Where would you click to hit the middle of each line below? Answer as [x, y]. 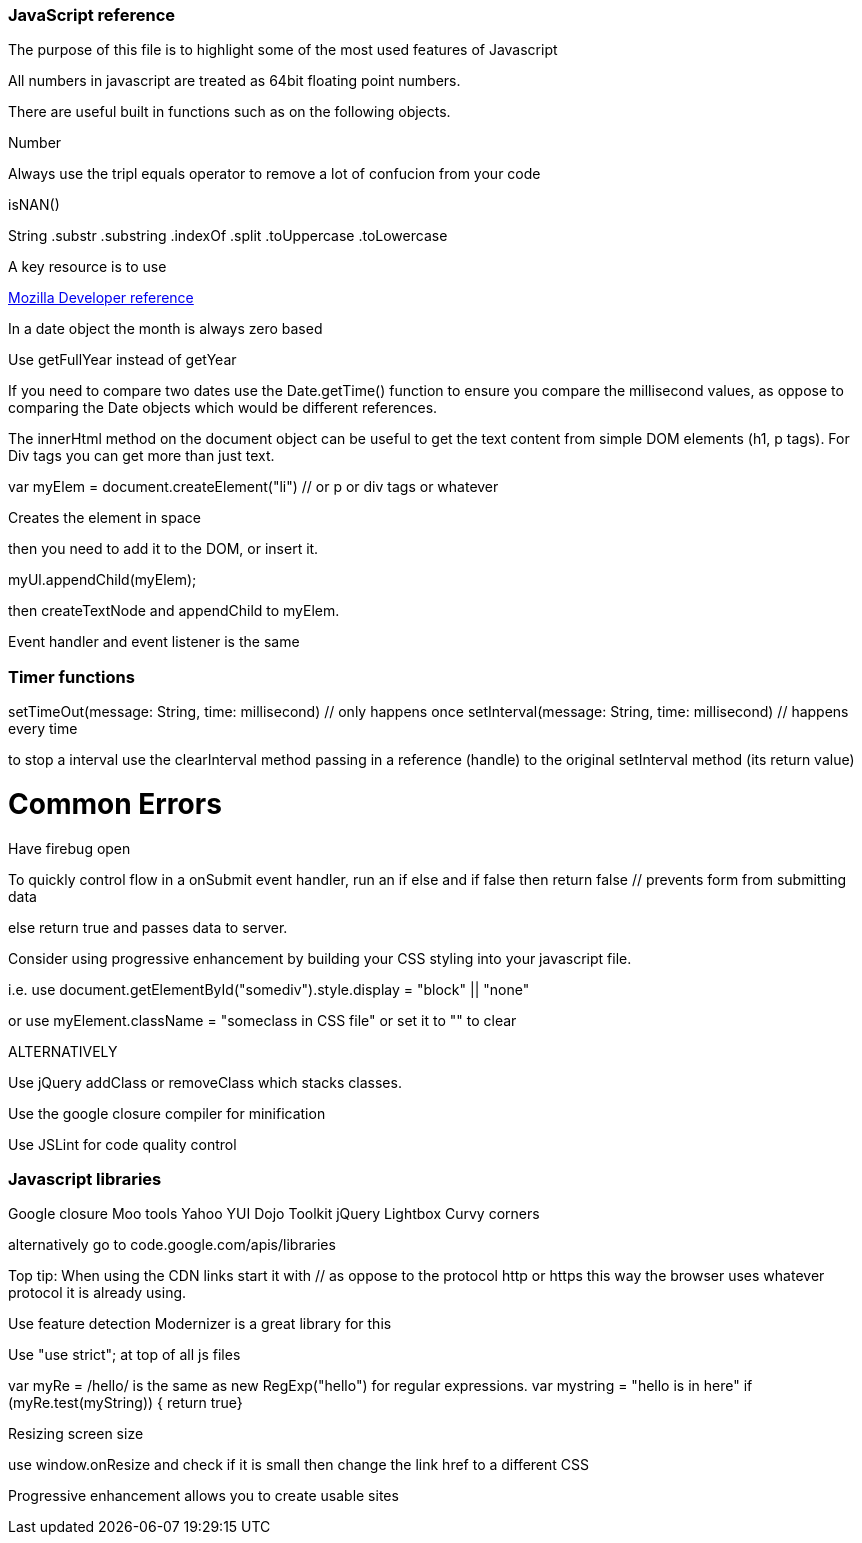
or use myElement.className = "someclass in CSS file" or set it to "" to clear [262, 1020]
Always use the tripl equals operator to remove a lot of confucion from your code [274, 174]
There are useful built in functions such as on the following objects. [229, 112]
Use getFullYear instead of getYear [122, 360]
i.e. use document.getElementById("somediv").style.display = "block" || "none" [269, 989]
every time [43, 729]
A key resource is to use [87, 267]
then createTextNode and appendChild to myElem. [174, 611]
